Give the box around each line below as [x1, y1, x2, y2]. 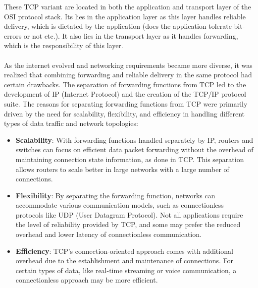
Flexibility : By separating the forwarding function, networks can [15, 190, 215, 200]
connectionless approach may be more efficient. [15, 275, 158, 285]
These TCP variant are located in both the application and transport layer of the [4, 1, 251, 11]
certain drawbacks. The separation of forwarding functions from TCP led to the [4, 79, 246, 89]
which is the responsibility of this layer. [4, 40, 123, 51]
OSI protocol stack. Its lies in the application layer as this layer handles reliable [4, 11, 246, 21]
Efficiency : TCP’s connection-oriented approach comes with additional [15, 245, 233, 256]
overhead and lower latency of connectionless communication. [15, 229, 202, 239]
